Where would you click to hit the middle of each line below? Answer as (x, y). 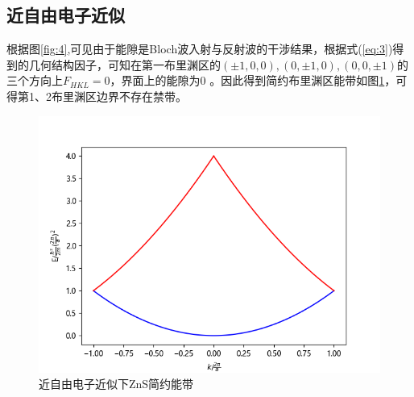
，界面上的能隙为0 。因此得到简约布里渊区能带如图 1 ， (253, 80)
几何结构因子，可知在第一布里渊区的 (124, 64)
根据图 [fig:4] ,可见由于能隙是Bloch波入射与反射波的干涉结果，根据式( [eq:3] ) (200, 49)
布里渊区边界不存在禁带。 (119, 96)
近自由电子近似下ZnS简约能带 (116, 384)
